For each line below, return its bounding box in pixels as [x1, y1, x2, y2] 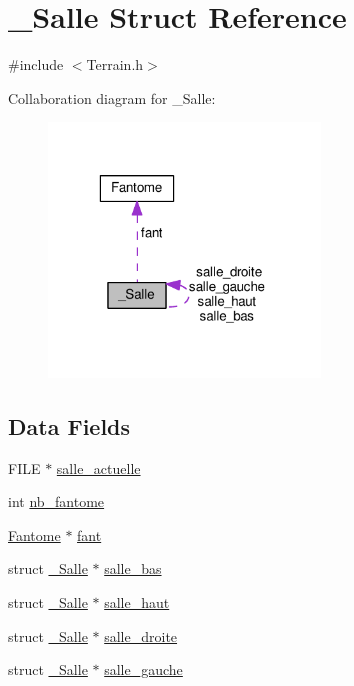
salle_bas [104, 558, 162, 579]
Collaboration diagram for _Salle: [8, 87, 216, 108]
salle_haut [104, 591, 170, 612]
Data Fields [8, 410, 131, 441]
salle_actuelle [56, 457, 141, 478]
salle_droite [104, 625, 178, 646]
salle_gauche [104, 659, 183, 680]
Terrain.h [86, 54, 144, 75]
